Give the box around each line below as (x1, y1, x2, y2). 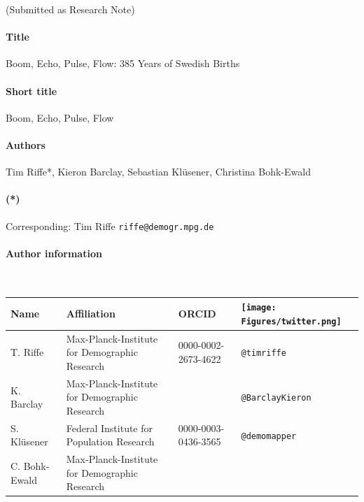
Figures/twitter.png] (241, 316, 342, 327)
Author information (6, 245, 102, 260)
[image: (241, 303, 276, 313)
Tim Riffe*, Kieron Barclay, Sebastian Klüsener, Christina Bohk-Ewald (6, 164, 311, 179)
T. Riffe (10, 345, 44, 359)
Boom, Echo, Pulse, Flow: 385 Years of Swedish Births (6, 56, 240, 71)
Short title (6, 83, 57, 98)
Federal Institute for (66, 420, 153, 435)
